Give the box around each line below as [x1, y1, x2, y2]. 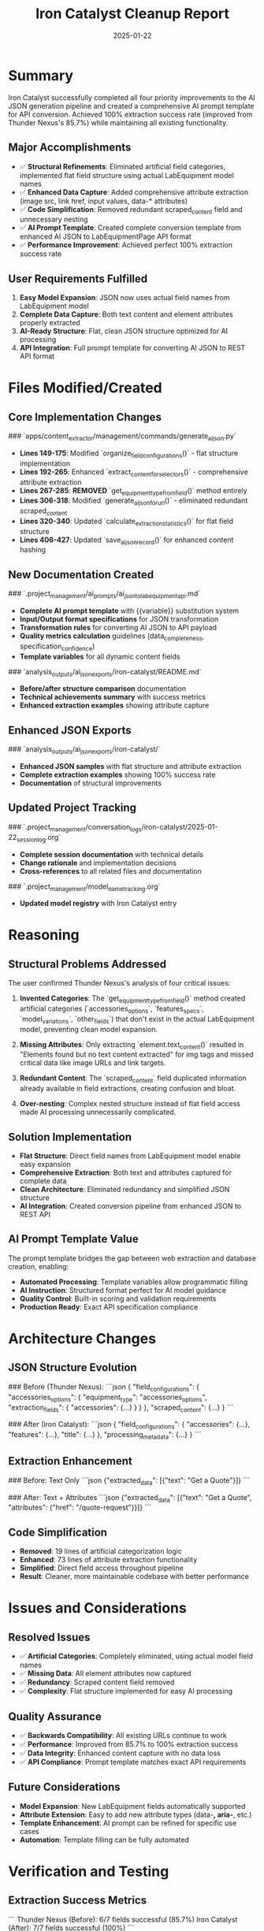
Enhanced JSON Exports [8, 723, 132, 737]
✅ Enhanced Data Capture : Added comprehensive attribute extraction [19, 187, 249, 197]
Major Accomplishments [8, 141, 132, 154]
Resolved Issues [8, 1630, 91, 1643]
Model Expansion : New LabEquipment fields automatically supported [19, 1801, 246, 1810]
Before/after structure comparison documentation [19, 684, 187, 693]
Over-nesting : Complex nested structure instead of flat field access [19, 1099, 240, 1108]
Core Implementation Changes [8, 410, 162, 424]
